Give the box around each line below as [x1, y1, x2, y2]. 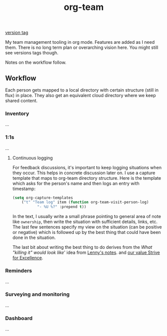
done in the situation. [12, 234, 56, 240]
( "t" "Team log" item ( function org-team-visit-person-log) [21, 200, 149, 205]
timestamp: [12, 186, 36, 192]
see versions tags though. [5, 50, 59, 56]
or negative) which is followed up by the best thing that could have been [12, 229, 161, 235]
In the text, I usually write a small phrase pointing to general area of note [12, 214, 161, 220]
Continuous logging [12, 155, 53, 161]
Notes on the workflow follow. [5, 59, 66, 66]
